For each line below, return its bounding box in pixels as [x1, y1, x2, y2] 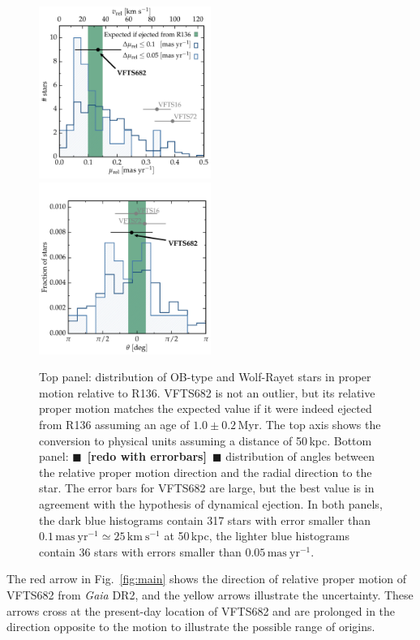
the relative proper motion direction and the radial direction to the [39, 463, 372, 480]
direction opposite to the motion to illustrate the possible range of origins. [6, 618, 375, 635]
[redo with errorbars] [87, 448, 207, 465]
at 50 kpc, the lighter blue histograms [164, 527, 349, 544]
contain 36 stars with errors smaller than [39, 543, 242, 560]
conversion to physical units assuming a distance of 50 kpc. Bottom [39, 432, 372, 449]
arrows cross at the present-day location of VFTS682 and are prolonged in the [6, 602, 396, 619]
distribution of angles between [225, 448, 375, 465]
